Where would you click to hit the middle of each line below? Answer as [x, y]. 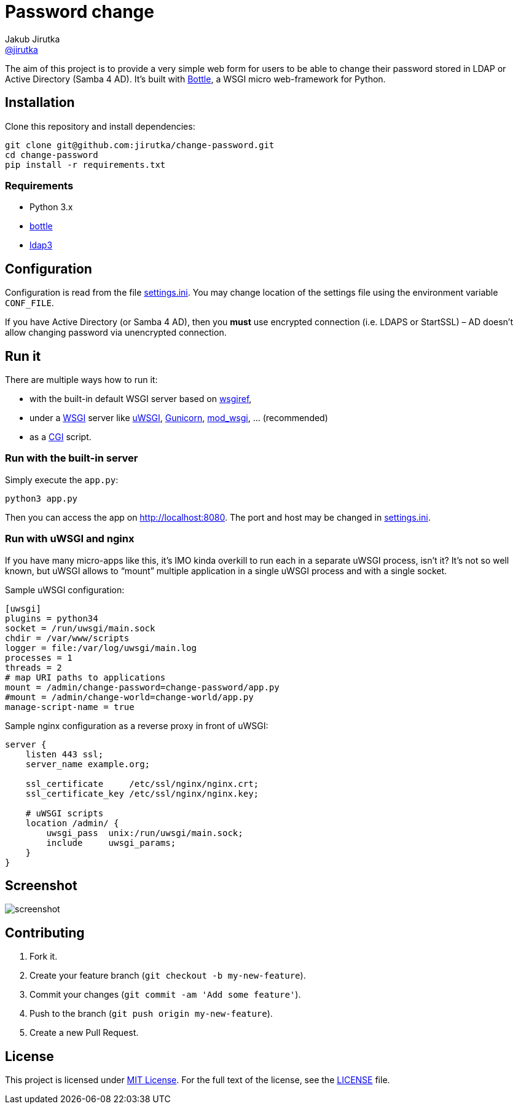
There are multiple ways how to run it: [81, 380]
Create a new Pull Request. [84, 1033]
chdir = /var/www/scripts [67, 638]
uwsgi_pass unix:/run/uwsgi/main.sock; [145, 833]
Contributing [45, 933]
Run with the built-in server [72, 458]
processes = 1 [39, 657]
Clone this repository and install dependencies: [100, 126]
